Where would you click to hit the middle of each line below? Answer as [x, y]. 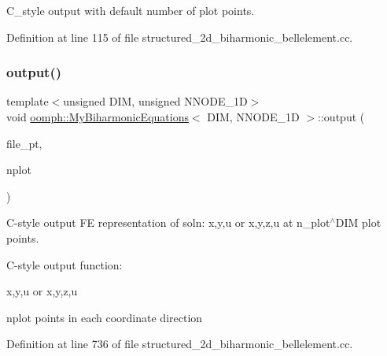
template [28, 101]
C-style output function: [64, 264]
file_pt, [24, 143]
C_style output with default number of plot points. [131, 10]
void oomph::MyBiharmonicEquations [98, 117]
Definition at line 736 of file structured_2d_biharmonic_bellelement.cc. [180, 344]
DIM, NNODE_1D [253, 117]
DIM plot [358, 222]
